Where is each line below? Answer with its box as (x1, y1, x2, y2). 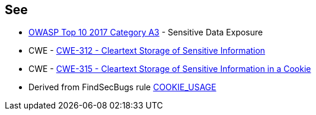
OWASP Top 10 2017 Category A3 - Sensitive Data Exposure (28, 27, 263, 38)
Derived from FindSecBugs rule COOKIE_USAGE (28, 82, 216, 93)
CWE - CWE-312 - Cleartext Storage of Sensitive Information (28, 45, 266, 56)
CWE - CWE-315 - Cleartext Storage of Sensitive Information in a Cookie (28, 64, 311, 74)
